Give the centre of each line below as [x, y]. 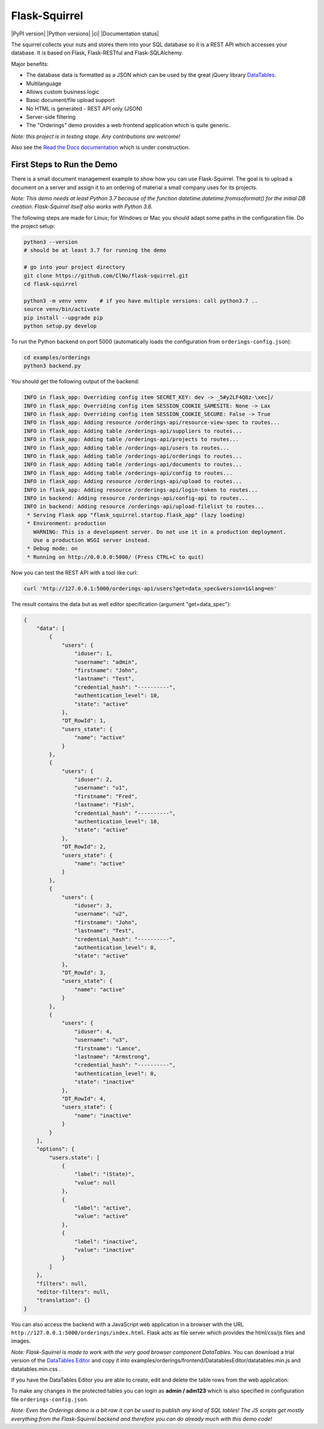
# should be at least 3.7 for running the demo [95, 250]
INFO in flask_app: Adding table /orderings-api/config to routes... [128, 473]
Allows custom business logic [63, 92]
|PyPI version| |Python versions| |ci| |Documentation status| [85, 34]
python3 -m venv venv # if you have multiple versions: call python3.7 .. [141, 301]
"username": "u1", [101, 788]
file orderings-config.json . [50, 1399]
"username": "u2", [101, 914]
